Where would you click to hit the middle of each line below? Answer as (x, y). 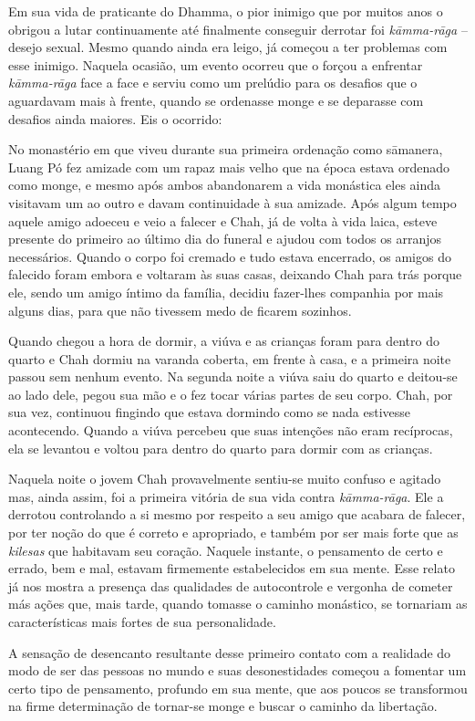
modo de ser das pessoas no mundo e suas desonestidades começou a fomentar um (237, 670)
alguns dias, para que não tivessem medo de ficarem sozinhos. (180, 310)
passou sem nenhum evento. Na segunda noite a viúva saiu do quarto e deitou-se (233, 376)
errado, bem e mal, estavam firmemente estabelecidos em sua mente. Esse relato (232, 568)
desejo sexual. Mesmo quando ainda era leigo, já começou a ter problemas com (228, 47)
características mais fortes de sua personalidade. (142, 622)
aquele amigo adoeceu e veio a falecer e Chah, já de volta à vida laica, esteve (223, 220)
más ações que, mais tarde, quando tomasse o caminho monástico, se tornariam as (238, 604)
